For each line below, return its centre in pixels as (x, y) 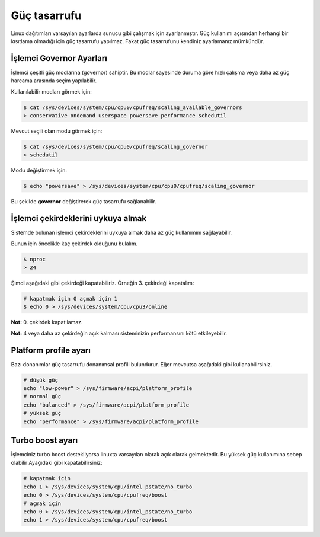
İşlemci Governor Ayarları (59, 58)
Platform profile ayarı (51, 350)
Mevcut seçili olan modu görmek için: (57, 131)
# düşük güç (41, 380)
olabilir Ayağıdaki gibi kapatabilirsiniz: (57, 463)
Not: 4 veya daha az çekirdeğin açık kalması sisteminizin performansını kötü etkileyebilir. (119, 333)
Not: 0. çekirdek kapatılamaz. (47, 322)
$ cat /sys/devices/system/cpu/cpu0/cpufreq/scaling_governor (116, 146)
